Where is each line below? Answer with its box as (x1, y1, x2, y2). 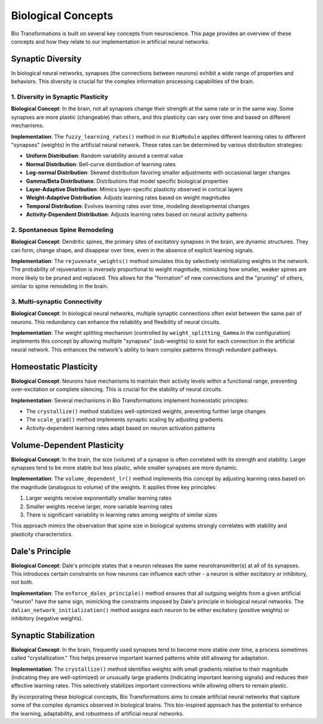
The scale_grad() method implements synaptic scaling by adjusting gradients (26, 416, 224, 423)
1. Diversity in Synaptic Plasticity (11, 93, 109, 101)
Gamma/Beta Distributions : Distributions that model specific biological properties (26, 177, 228, 185)
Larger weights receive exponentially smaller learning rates (26, 494, 172, 502)
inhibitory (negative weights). (11, 615, 83, 622)
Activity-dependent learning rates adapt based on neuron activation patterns (26, 424, 215, 432)
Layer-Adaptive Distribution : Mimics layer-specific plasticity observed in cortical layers (26, 185, 243, 193)
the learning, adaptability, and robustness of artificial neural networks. (11, 710, 184, 717)
